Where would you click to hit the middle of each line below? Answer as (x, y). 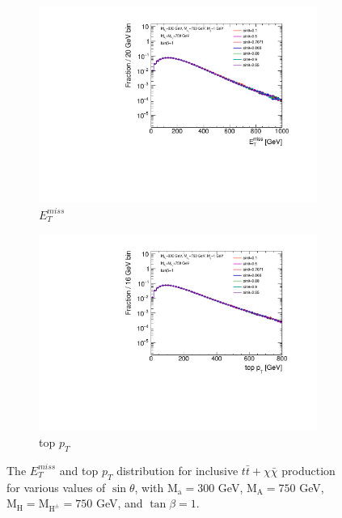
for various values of (56, 487)
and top (79, 470)
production (308, 470)
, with (149, 487)
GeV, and (119, 503)
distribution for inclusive (177, 470)
